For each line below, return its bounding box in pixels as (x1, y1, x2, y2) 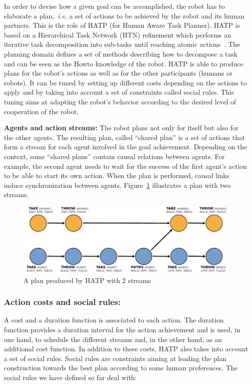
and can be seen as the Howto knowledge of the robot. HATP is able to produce (4, 58, 243, 68)
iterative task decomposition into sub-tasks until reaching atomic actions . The (4, 39, 240, 49)
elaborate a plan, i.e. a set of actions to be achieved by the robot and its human (4, 10, 245, 20)
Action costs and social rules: (4, 296, 121, 308)
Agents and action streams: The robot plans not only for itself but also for (4, 122, 239, 133)
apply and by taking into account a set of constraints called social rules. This (4, 87, 234, 97)
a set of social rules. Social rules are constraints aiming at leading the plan (4, 353, 227, 363)
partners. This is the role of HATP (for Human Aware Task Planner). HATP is (4, 20, 240, 30)
